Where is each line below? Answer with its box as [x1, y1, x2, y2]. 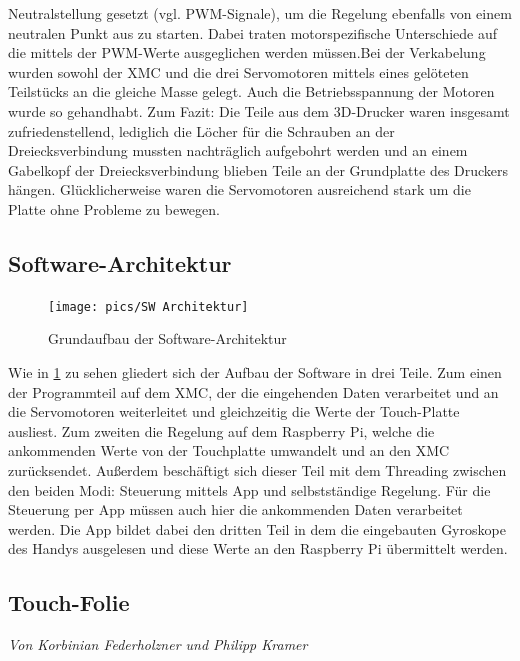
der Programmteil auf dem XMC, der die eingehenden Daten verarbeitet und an [8, 381, 499, 402]
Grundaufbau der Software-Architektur [48, 328, 287, 349]
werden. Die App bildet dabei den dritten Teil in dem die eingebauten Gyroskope [8, 518, 506, 539]
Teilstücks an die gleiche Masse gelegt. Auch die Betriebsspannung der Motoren [8, 81, 495, 102]
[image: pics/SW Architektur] [48, 299, 249, 314]
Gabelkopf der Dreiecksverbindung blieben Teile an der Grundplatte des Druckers [8, 159, 509, 180]
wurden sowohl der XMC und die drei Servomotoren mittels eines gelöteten [8, 61, 469, 82]
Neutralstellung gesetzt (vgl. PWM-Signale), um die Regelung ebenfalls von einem [8, 3, 512, 23]
